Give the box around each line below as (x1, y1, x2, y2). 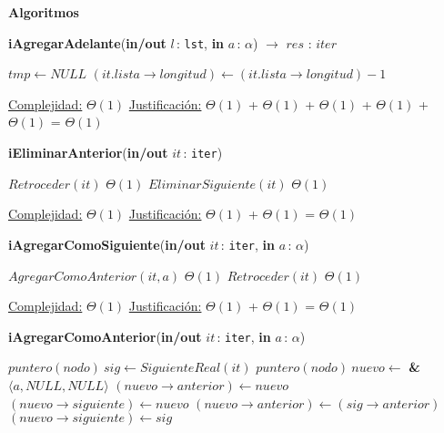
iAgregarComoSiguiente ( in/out (8, 234, 206, 253)
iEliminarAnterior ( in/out (8, 143, 168, 162)
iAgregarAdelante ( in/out (8, 33, 166, 52)
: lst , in (177, 33, 225, 52)
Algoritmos (8, 3, 79, 21)
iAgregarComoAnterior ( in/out (8, 326, 202, 345)
